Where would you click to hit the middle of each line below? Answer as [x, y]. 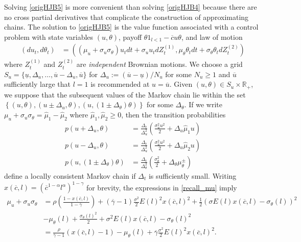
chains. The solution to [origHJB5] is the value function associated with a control [131, 27]
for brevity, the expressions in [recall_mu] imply [161, 187]
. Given [181, 84]
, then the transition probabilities [173, 115]
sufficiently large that [38, 84]
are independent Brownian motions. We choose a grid [159, 64]
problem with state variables [49, 37]
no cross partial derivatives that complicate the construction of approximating [126, 17]
